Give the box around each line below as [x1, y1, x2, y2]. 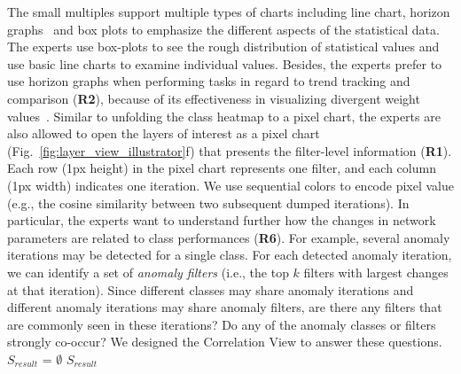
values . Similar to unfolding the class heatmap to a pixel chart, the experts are [7, 106, 441, 125]
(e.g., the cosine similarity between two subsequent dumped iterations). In [7, 193, 410, 212]
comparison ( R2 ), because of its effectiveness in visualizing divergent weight [7, 89, 420, 107]
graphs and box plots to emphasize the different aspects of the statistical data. [7, 19, 440, 38]
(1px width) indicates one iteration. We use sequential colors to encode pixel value [7, 175, 454, 194]
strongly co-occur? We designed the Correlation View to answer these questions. [7, 332, 442, 351]
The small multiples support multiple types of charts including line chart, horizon [7, 3, 450, 20]
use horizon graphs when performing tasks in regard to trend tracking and [7, 72, 410, 90]
